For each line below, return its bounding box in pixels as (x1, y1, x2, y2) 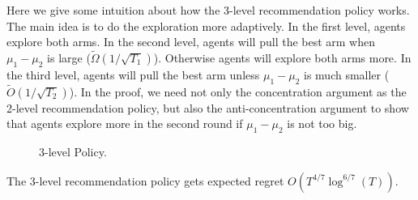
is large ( (47, 49, 91, 66)
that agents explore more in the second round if (6, 115, 243, 132)
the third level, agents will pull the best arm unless (6, 66, 260, 83)
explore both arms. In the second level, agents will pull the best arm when (6, 33, 376, 50)
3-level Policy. (39, 143, 107, 160)
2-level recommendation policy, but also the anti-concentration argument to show (6, 99, 409, 116)
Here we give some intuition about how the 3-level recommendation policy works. (6, 2, 410, 18)
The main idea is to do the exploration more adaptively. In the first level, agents (6, 17, 406, 34)
